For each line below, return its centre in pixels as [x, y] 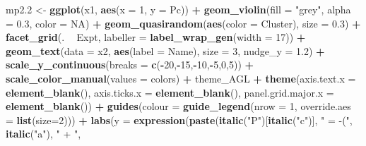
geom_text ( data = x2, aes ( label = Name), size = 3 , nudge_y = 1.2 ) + [165, 50]
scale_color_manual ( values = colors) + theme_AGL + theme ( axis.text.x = [181, 78]
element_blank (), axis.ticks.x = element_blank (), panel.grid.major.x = [170, 92]
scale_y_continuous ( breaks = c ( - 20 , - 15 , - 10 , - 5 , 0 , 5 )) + [130, 65]
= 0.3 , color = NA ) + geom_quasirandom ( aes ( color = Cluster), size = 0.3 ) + [183, 23]
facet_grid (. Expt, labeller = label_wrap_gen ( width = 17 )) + [156, 37]
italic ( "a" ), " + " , [43, 134]
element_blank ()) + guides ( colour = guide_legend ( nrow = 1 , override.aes [178, 106]
